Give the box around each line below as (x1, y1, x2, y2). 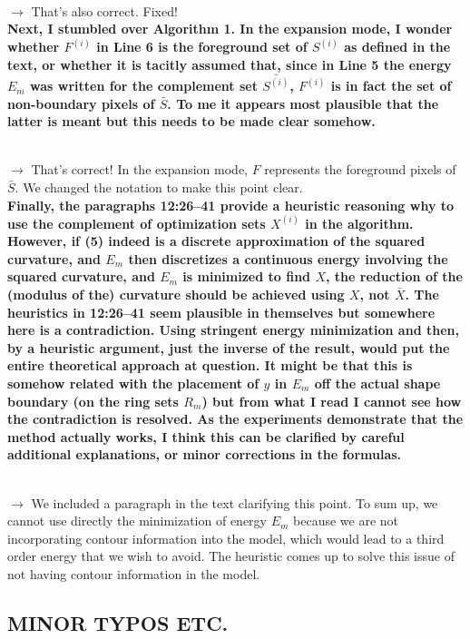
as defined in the (344, 37, 451, 56)
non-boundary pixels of (7, 93, 155, 113)
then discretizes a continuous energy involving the (128, 249, 448, 268)
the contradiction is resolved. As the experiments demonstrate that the (7, 409, 464, 428)
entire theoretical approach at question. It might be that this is (7, 356, 413, 375)
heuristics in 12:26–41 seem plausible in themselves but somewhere (7, 302, 436, 321)
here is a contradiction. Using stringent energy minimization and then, (7, 320, 459, 339)
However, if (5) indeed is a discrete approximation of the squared (7, 231, 426, 251)
